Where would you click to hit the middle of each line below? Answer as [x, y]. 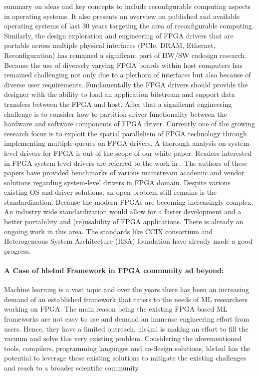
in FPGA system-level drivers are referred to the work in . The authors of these [126, 163]
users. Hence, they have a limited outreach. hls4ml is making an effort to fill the [126, 328]
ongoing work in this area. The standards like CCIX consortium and [109, 231]
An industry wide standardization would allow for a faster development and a [123, 211]
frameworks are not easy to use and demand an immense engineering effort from [127, 319]
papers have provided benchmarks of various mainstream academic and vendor [124, 173]
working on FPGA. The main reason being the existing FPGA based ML [116, 309]
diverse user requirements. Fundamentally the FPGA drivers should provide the [126, 84]
